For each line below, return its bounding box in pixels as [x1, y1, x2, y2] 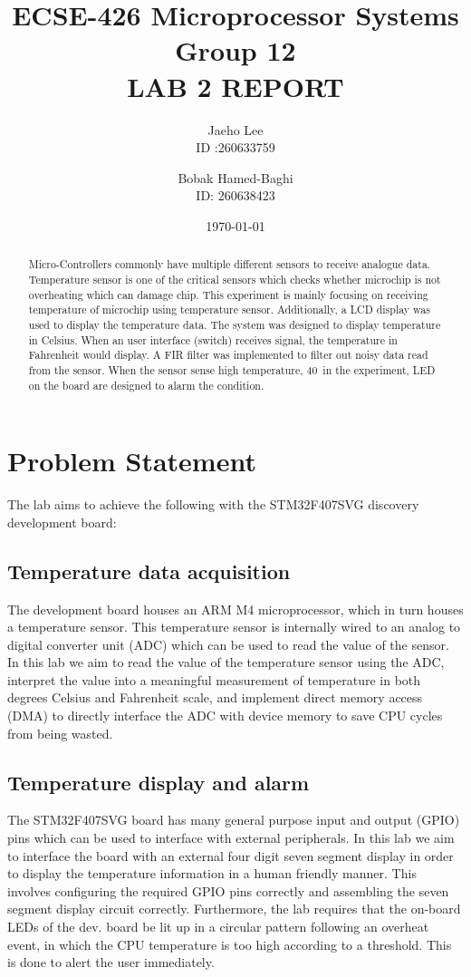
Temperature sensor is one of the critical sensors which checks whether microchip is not [28, 271, 441, 286]
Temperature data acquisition [7, 556, 291, 585]
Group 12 [175, 32, 296, 69]
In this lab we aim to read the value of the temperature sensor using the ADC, [7, 653, 445, 672]
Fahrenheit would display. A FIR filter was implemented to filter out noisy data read [28, 347, 428, 363]
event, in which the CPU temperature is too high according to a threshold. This [7, 934, 452, 953]
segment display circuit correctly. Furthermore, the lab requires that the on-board [7, 899, 461, 918]
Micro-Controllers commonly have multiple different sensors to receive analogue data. [28, 256, 431, 272]
